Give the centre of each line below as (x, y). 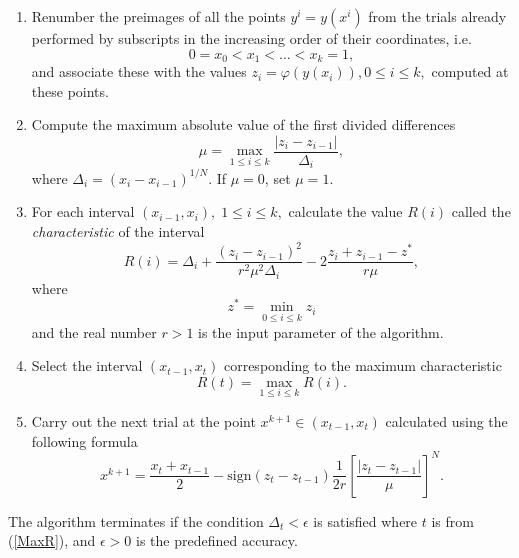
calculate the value (345, 211)
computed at (470, 71)
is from (452, 520)
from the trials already (437, 16)
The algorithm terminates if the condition (136, 520)
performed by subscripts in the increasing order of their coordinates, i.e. (251, 38)
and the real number (94, 331)
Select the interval (87, 365)
